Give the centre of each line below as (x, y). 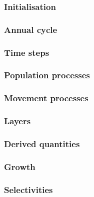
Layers (17, 121)
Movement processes (46, 98)
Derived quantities (42, 143)
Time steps (27, 52)
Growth (20, 166)
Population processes (47, 75)
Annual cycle (31, 29)
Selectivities (28, 189)
